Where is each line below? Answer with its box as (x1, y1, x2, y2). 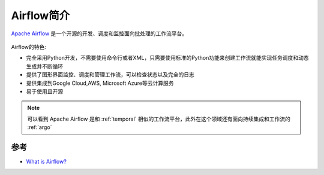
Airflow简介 (11, 9, 70, 22)
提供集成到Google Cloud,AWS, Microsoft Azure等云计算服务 (26, 79, 174, 87)
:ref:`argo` (27, 124, 52, 131)
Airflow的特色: (11, 43, 46, 50)
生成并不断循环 (26, 63, 63, 70)
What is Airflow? (26, 158, 67, 165)
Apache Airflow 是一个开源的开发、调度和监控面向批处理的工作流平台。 (11, 30, 188, 37)
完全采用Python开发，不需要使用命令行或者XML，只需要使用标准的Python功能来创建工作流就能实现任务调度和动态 (26, 54, 309, 62)
